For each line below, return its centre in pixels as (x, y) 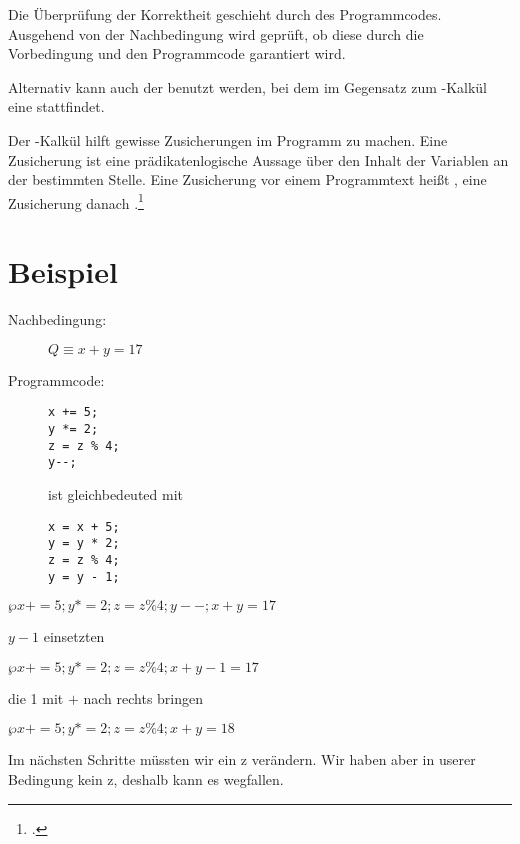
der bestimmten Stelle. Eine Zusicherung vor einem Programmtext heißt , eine (247, 179)
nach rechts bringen (143, 697)
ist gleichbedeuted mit (116, 493)
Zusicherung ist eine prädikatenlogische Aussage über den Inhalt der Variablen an (258, 159)
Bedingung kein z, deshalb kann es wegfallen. (146, 778)
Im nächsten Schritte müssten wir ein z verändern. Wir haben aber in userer (242, 759)
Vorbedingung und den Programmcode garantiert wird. (177, 53)
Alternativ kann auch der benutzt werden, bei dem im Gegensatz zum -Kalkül (248, 86)
